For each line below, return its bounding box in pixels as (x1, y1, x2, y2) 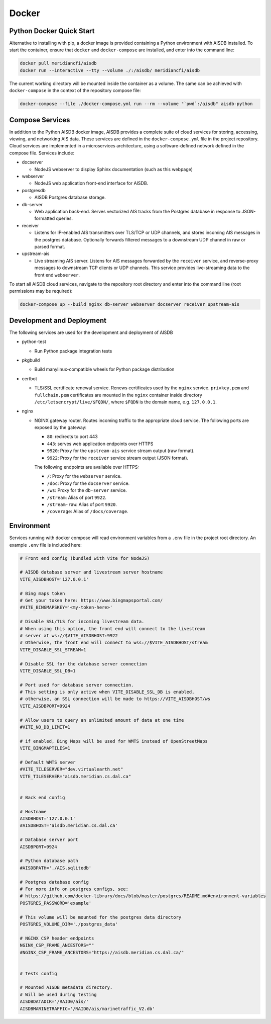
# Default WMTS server (20, 759, 76, 765)
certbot (22, 375, 37, 382)
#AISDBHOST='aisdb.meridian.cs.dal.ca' (20, 823, 118, 828)
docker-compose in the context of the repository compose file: (9, 88, 141, 94)
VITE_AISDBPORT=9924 (20, 703, 70, 709)
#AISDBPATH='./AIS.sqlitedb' (20, 865, 92, 871)
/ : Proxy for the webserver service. (47, 473, 122, 479)
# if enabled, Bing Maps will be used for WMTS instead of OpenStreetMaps (20, 738, 208, 744)
